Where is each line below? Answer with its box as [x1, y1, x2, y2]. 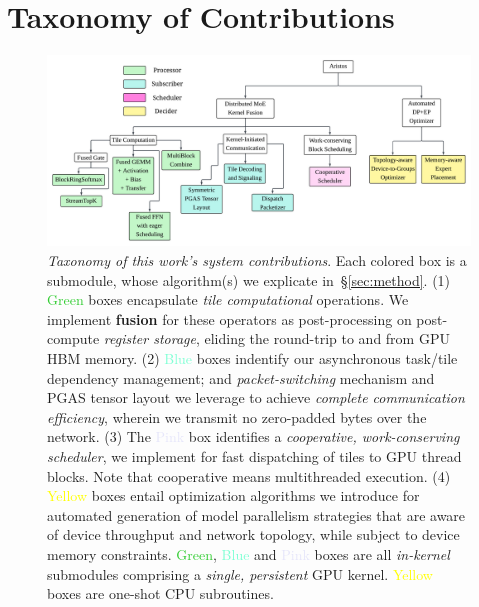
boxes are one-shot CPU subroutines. [47, 583, 274, 604]
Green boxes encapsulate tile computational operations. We [47, 289, 409, 310]
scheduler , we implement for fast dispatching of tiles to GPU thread [47, 445, 462, 466]
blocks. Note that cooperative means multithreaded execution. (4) [47, 465, 451, 486]
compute [47, 328, 100, 349]
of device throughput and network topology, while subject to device [47, 524, 460, 545]
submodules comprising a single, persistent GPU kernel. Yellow [47, 563, 433, 584]
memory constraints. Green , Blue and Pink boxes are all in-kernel [47, 543, 450, 564]
